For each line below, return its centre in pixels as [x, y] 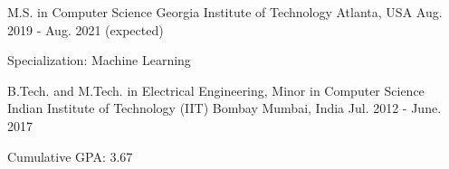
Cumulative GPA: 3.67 [70, 156]
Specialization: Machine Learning [99, 60]
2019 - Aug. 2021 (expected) [86, 29]
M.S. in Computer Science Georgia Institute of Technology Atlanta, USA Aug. [225, 12]
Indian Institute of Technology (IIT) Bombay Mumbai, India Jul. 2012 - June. [224, 108]
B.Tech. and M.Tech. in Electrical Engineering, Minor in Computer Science [216, 90]
